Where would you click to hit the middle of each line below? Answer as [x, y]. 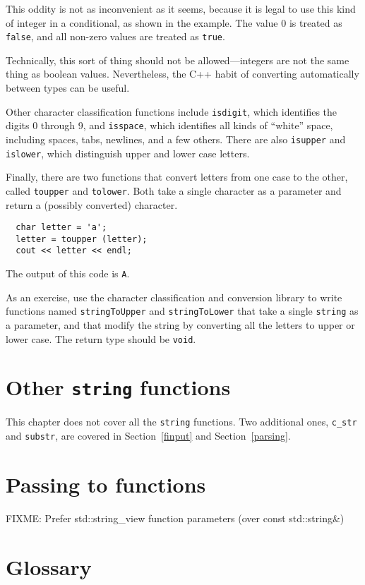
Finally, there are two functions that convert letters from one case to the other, [177, 177]
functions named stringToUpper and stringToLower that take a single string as [182, 311]
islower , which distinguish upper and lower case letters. [128, 153]
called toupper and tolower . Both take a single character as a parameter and [174, 190]
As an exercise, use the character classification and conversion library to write [174, 297]
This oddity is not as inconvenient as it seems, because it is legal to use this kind [181, 8]
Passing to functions [106, 484]
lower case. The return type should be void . [101, 338]
